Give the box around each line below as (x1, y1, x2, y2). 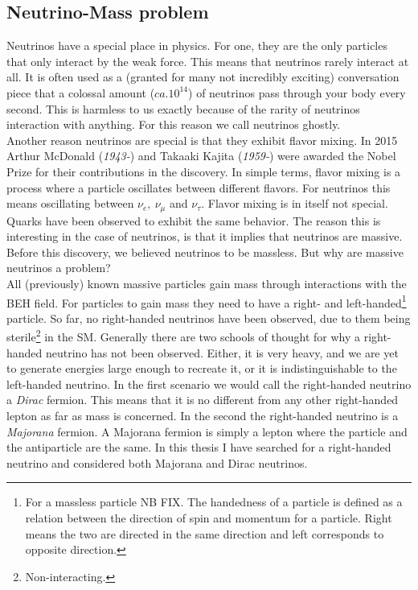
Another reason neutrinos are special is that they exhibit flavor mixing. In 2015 (6, 131, 398, 148)
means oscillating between (6, 195, 134, 212)
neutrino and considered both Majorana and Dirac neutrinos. (6, 454, 308, 471)
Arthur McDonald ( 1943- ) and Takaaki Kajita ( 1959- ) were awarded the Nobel (6, 147, 396, 164)
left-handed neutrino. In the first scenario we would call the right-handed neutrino (6, 375, 412, 392)
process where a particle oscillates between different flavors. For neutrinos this (6, 179, 391, 196)
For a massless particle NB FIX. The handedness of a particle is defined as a (25, 493, 403, 510)
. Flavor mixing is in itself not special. (201, 195, 388, 212)
